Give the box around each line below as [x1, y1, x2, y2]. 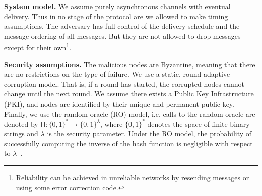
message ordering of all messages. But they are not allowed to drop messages [4, 30, 241, 41]
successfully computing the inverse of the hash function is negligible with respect [4, 138, 253, 148]
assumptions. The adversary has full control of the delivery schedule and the [4, 21, 240, 31]
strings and [4, 128, 38, 139]
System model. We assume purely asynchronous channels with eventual [4, 1, 231, 11]
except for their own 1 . [4, 41, 72, 53]
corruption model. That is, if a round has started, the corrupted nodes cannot [4, 78, 244, 89]
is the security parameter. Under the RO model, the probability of [47, 128, 252, 139]
